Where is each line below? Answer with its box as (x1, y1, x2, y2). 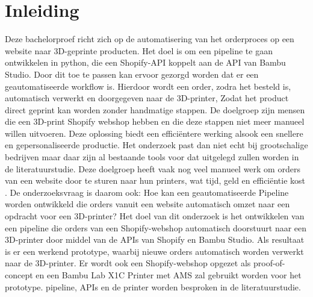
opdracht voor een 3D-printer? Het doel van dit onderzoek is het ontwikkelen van (5, 210, 305, 222)
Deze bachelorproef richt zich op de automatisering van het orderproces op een (5, 33, 294, 45)
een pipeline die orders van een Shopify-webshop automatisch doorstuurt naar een (5, 221, 307, 234)
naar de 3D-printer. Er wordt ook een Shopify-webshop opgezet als (5, 257, 251, 269)
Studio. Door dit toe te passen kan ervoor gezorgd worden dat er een (5, 67, 259, 80)
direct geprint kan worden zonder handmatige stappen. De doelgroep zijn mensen (5, 103, 305, 116)
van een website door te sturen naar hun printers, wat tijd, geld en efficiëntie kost (5, 174, 306, 187)
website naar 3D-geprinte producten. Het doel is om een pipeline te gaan (5, 44, 273, 57)
